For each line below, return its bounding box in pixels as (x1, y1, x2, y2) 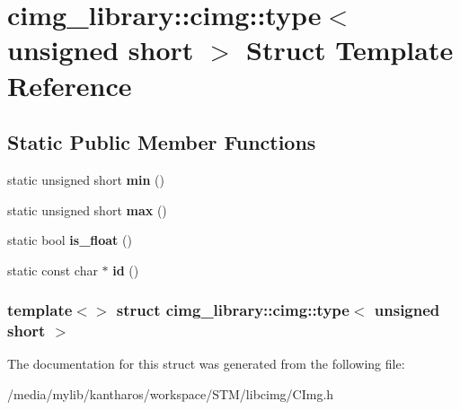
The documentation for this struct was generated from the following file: (7, 354, 405, 373)
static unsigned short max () (7, 200, 167, 219)
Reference (7, 66, 132, 103)
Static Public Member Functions (7, 128, 316, 156)
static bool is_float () (7, 231, 132, 249)
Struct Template (246, 31, 454, 68)
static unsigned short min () (7, 170, 164, 188)
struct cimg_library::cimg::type (116, 299, 349, 321)
